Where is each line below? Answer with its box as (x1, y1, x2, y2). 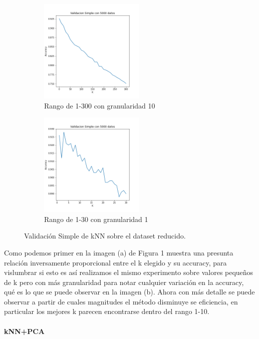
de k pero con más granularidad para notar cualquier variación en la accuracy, (4, 276, 244, 287)
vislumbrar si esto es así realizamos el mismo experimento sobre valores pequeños (4, 267, 253, 277)
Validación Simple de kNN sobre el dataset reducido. (24, 230, 186, 241)
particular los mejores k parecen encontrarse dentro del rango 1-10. (4, 306, 209, 316)
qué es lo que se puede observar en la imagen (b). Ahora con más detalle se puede (4, 286, 255, 297)
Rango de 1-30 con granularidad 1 (44, 213, 148, 224)
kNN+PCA (4, 325, 45, 336)
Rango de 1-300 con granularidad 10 (44, 100, 155, 110)
